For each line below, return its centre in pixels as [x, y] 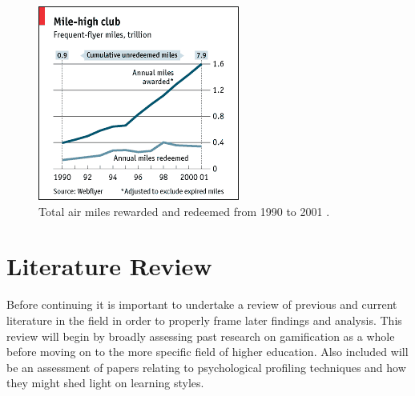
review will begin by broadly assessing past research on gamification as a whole [201, 336]
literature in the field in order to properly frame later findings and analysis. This [204, 320]
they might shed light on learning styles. [105, 383]
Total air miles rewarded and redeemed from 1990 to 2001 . [184, 211]
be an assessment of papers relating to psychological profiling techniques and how [206, 367]
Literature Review [109, 266]
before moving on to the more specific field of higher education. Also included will [207, 352]
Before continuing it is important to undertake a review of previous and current [202, 304]
